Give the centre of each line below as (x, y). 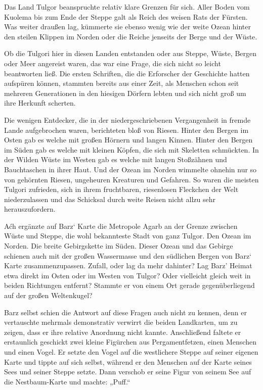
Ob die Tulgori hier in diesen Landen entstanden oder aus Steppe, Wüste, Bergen (130, 53)
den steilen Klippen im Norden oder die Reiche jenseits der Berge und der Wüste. (131, 36)
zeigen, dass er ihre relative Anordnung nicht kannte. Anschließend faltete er (123, 332)
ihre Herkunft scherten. (40, 103)
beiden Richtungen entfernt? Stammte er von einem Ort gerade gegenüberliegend (129, 285)
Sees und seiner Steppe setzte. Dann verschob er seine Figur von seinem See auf (128, 372)
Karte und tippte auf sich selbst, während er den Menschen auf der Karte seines (128, 361)
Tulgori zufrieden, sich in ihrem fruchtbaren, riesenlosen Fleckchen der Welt (121, 189)
